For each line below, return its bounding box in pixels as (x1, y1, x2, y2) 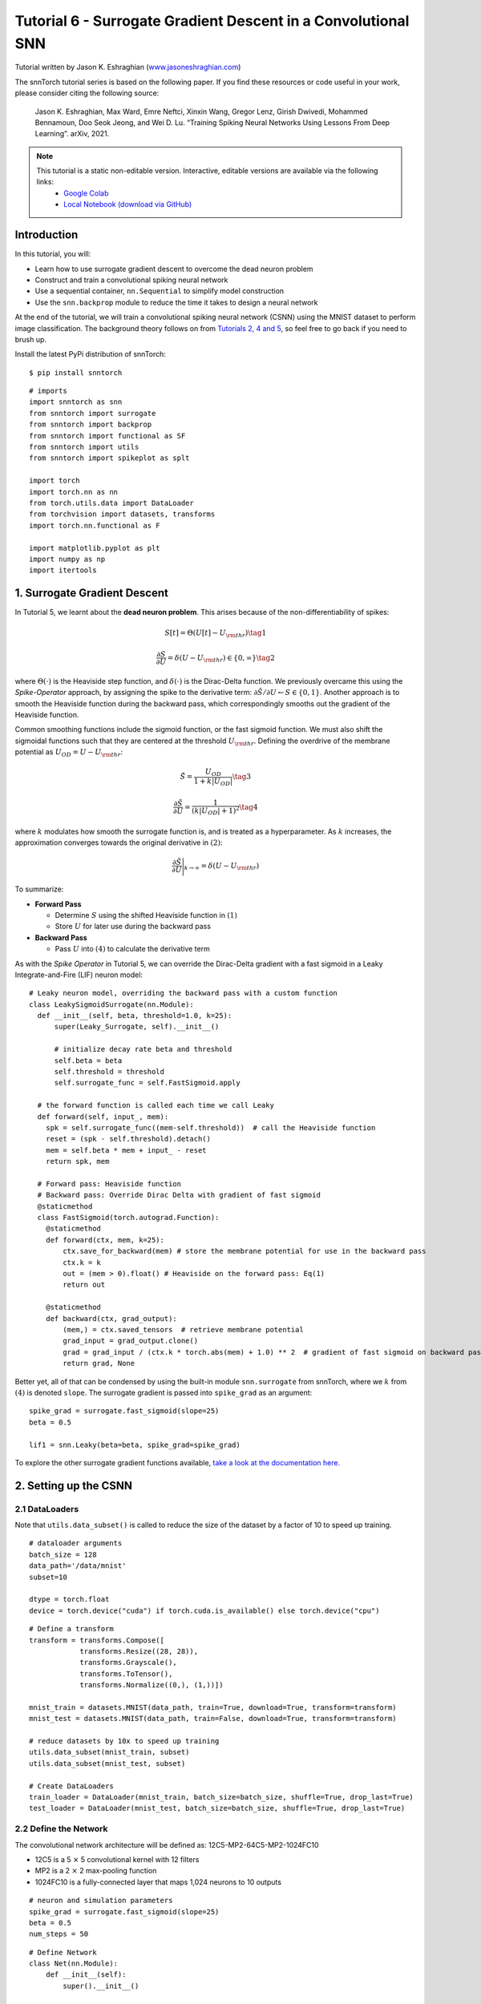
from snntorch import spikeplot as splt (29, 454, 190, 463)
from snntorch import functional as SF (29, 431, 186, 440)
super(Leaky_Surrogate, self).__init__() (54, 1022, 220, 1032)
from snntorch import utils (29, 442, 139, 452)
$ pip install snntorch (29, 368, 123, 377)
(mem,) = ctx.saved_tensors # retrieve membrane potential (63, 1325, 304, 1334)
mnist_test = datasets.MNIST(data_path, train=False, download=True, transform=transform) (29, 1714, 397, 1723)
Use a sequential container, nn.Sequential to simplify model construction (34, 286, 285, 296)
